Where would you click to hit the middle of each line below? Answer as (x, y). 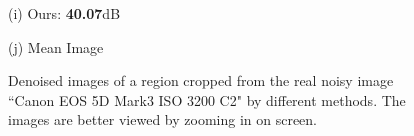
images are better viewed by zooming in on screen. (163, 119)
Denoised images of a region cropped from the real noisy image (201, 80)
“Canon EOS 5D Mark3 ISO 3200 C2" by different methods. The (207, 99)
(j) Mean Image (56, 46)
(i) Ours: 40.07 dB (64, 13)
